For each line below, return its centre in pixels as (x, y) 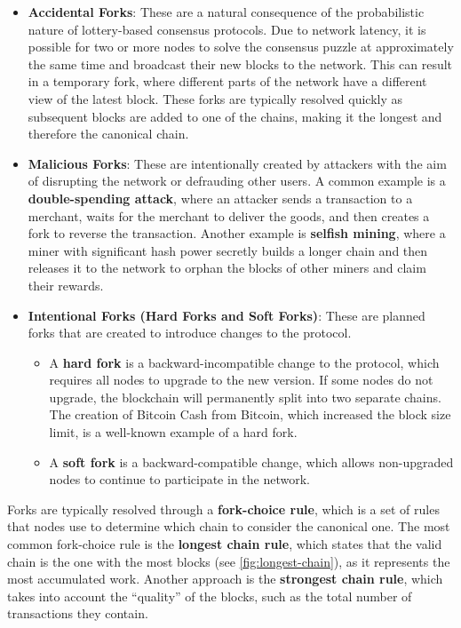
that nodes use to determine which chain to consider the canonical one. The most (229, 526)
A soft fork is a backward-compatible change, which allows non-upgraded (251, 461)
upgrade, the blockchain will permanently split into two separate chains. (245, 397)
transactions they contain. (78, 613)
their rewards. (66, 285)
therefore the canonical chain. (108, 134)
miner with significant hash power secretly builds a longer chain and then (228, 250)
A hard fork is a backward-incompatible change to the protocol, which (244, 362)
